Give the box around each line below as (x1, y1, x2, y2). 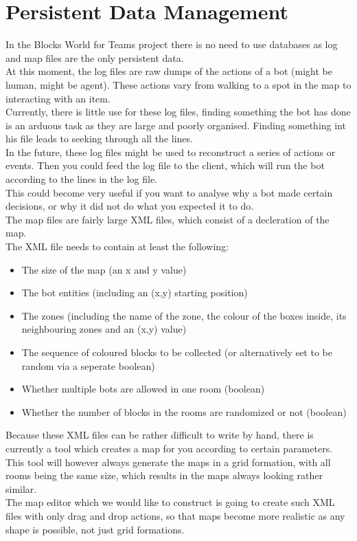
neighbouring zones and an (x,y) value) (21, 322, 187, 336)
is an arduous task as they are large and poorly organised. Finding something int (5, 118, 346, 132)
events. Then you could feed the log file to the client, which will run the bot (5, 158, 325, 173)
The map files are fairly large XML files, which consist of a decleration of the (5, 212, 330, 226)
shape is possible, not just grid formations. (5, 522, 185, 536)
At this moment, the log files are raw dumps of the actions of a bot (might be (5, 64, 332, 78)
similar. (5, 481, 37, 496)
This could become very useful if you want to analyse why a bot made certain (5, 185, 333, 199)
